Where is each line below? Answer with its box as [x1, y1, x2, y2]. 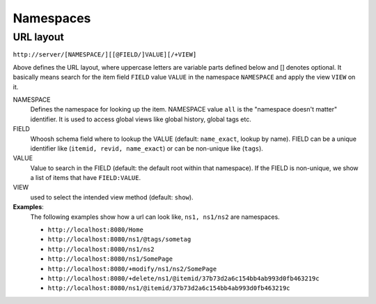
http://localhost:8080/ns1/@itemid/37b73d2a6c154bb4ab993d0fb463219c [47, 284, 290, 292]
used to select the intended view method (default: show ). [30, 192, 194, 202]
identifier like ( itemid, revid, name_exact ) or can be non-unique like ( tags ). [30, 144, 264, 153]
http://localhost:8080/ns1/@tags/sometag [47, 236, 191, 243]
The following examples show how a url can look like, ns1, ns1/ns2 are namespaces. [30, 213, 280, 221]
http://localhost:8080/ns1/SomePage [47, 255, 173, 263]
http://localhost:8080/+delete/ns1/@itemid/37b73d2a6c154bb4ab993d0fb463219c [47, 274, 320, 282]
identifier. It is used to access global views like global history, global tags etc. [30, 115, 252, 123]
